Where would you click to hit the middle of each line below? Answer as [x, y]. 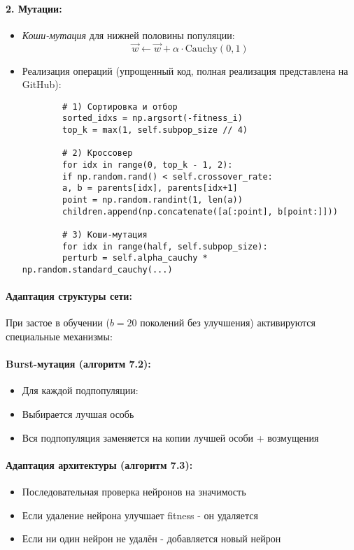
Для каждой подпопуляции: [80, 390]
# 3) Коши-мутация [105, 235]
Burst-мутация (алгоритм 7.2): [78, 364]
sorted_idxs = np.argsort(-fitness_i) [153, 118]
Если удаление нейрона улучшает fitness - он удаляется [140, 515]
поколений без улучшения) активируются [228, 323]
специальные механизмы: [59, 336]
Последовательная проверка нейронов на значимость [134, 491]
